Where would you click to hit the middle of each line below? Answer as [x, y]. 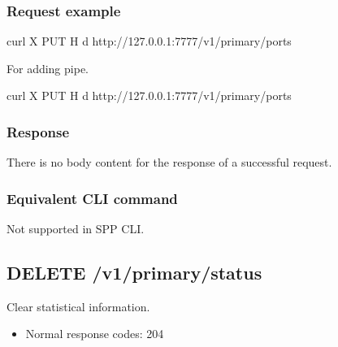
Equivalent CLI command [92, 198]
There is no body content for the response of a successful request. [169, 162]
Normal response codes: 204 [95, 334]
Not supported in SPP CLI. [76, 229]
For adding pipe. [48, 68]
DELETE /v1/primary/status [134, 273]
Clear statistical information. [78, 306]
